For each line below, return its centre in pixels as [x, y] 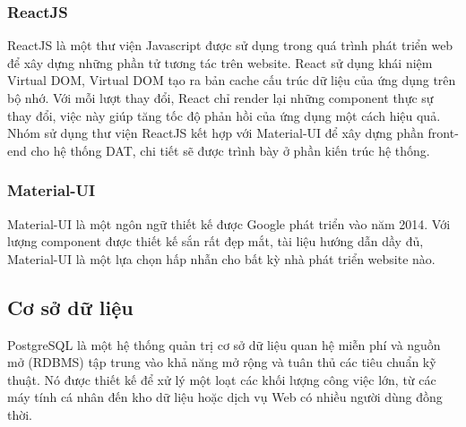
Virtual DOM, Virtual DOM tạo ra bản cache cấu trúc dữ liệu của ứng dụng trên [232, 80]
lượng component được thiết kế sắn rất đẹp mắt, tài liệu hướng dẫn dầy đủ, [216, 241]
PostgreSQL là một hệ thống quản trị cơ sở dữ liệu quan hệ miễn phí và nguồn [224, 344]
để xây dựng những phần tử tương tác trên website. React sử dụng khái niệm [220, 62]
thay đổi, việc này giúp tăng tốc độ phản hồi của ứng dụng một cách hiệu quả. [224, 115]
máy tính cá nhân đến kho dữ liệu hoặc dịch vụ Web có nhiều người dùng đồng [225, 397]
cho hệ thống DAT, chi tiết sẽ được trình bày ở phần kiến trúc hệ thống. [230, 150]
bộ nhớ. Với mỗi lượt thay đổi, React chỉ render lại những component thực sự [220, 98]
